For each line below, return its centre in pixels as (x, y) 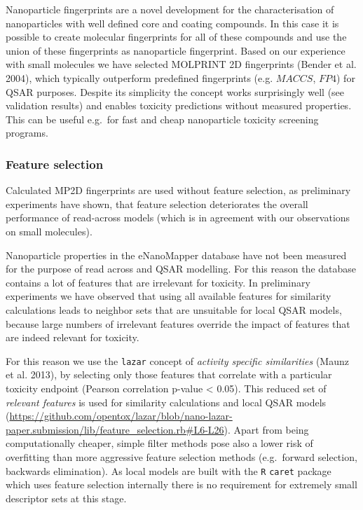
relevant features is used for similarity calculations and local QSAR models (166, 402)
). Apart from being (266, 429)
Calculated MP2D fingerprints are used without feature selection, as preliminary (178, 190)
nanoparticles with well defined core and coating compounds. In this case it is (172, 23)
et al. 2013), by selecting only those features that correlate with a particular (169, 374)
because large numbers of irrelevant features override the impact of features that (178, 323)
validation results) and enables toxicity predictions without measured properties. (179, 105)
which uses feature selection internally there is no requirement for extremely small (181, 484)
